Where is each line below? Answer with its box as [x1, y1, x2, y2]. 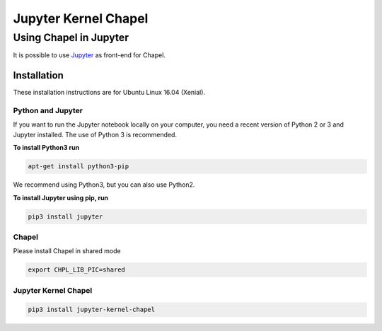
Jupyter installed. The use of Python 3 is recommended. [13, 130, 177, 139]
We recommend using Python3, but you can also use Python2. [13, 180, 195, 189]
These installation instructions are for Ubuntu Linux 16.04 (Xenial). [13, 88, 205, 97]
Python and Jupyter [13, 106, 83, 116]
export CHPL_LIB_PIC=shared [28, 266, 125, 274]
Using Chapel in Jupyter [13, 31, 129, 44]
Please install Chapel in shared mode [13, 247, 121, 255]
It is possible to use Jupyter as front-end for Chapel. [13, 51, 166, 59]
